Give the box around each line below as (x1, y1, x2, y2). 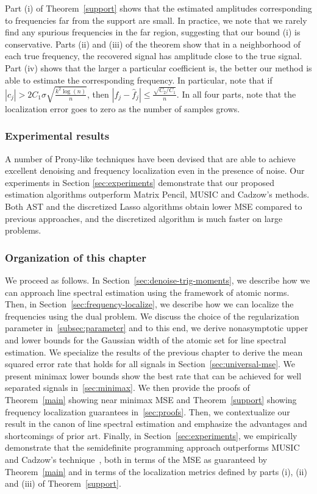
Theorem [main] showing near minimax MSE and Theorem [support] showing (5, 393, 297, 406)
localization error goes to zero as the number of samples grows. (5, 102, 240, 115)
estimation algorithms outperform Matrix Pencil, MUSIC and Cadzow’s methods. (5, 188, 310, 201)
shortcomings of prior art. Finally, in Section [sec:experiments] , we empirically (5, 429, 297, 442)
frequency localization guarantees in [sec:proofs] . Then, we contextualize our (5, 405, 290, 418)
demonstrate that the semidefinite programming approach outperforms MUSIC (5, 441, 300, 454)
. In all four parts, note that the (176, 87, 296, 100)
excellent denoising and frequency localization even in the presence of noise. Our (5, 164, 305, 177)
